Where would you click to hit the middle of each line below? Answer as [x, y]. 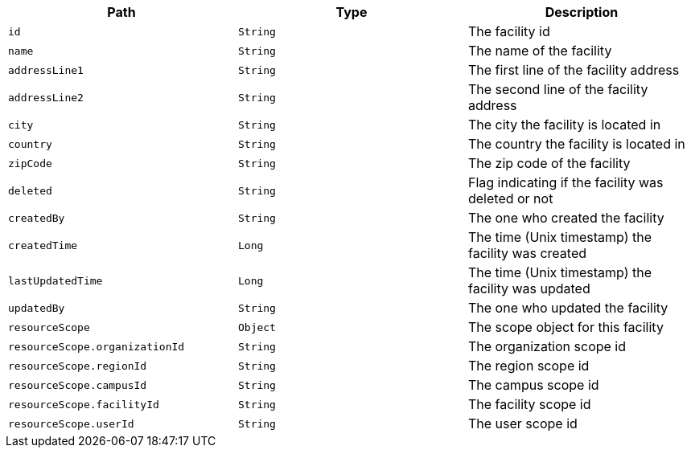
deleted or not [510, 198]
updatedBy [37, 308]
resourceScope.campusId [78, 385]
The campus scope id [533, 385]
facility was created [527, 253]
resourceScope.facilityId [84, 404]
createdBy [37, 218]
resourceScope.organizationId [97, 346]
